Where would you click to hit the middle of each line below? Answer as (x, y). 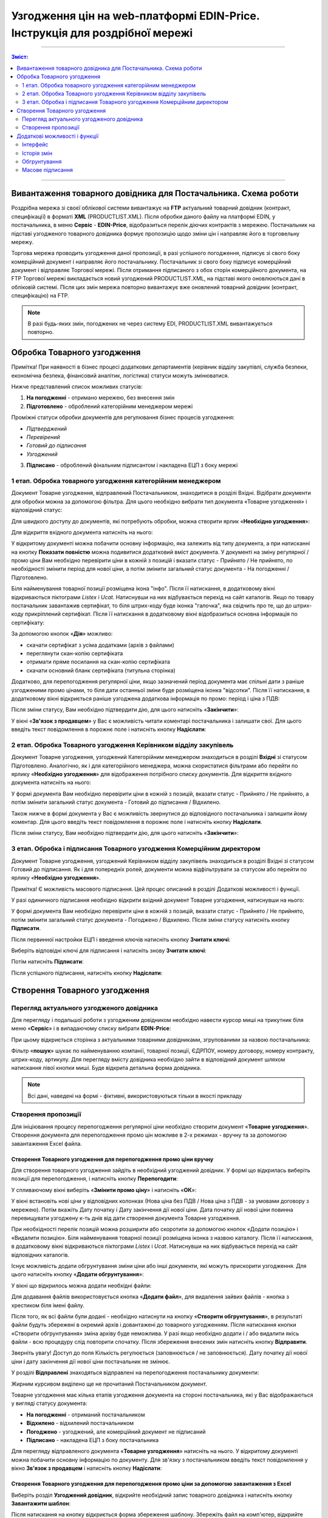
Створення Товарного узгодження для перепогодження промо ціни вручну (112, 1159)
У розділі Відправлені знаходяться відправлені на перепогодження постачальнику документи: (135, 1373)
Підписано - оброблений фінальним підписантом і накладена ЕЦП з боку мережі (132, 465)
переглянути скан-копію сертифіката (75, 653)
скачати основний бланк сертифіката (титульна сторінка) (101, 670)
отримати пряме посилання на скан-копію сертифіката (98, 662)
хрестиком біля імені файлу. (48, 1305)
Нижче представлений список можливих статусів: (77, 387)
